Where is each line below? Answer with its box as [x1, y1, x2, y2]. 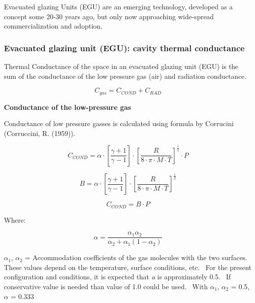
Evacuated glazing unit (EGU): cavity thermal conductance [4, 41, 245, 54]
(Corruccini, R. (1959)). [4, 128, 75, 138]
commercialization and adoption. [4, 21, 102, 31]
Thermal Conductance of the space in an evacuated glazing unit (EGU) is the [4, 61, 239, 71]
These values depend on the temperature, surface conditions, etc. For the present [4, 262, 252, 272]
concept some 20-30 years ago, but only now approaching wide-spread [4, 11, 214, 21]
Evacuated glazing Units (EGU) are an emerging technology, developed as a [4, 1, 233, 11]
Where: [4, 214, 26, 225]
